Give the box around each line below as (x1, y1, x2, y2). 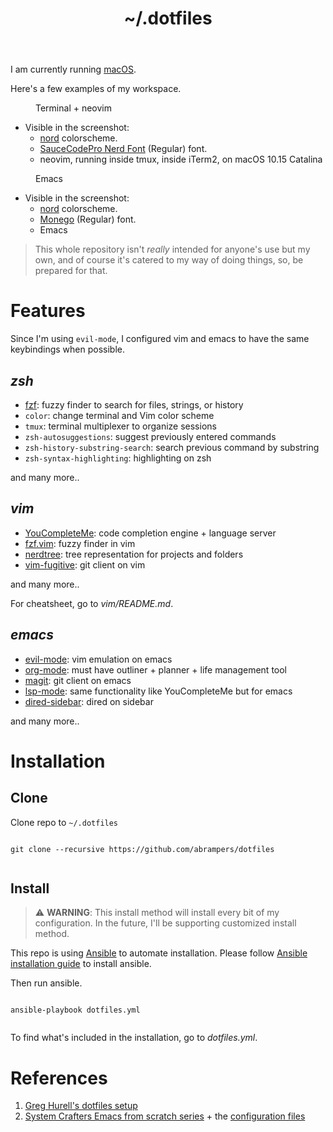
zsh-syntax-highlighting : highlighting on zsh (24, 452, 212, 464)
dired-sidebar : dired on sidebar (24, 695, 154, 707)
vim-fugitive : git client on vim (24, 558, 146, 571)
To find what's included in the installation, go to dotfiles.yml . (10, 1032, 258, 1044)
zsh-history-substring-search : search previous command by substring (24, 441, 320, 453)
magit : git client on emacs (24, 674, 132, 686)
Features (10, 300, 86, 322)
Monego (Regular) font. (39, 213, 137, 226)
